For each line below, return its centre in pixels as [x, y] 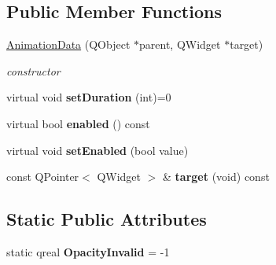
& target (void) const [216, 177]
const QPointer [43, 177]
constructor [33, 70]
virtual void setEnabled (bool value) [98, 150]
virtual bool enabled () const [78, 123]
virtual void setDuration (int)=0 [89, 97]
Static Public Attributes [107, 219]
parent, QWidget [180, 44]
